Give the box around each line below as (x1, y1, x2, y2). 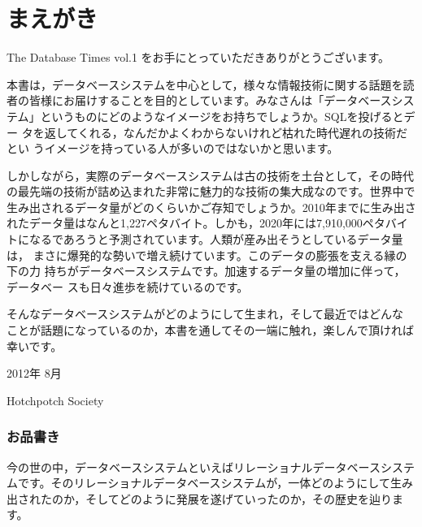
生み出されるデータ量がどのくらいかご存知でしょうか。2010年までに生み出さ (7, 198, 416, 215)
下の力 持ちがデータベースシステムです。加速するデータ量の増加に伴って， (7, 262, 406, 279)
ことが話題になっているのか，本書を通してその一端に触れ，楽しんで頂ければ (7, 322, 414, 339)
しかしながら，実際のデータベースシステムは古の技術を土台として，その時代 (7, 166, 415, 184)
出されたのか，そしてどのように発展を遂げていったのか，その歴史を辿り (7, 490, 392, 507)
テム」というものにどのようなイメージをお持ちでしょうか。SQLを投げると (7, 107, 404, 124)
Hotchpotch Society (7, 391, 104, 408)
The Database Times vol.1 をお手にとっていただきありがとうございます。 (7, 49, 390, 66)
